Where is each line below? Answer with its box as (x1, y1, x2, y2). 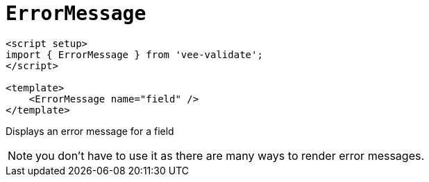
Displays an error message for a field (6, 125, 174, 137)
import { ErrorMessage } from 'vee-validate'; (6, 48, 263, 60)
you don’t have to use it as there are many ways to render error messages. (35, 148, 425, 163)
